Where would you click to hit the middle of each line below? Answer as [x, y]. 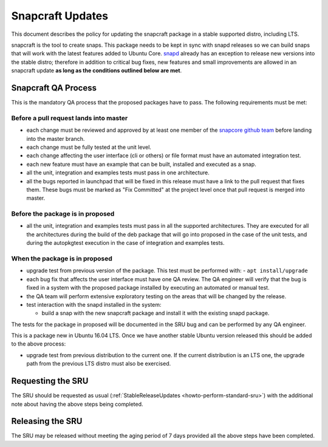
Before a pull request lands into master [70, 118]
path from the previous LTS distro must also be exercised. [99, 364]
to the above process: [39, 344]
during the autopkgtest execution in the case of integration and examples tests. [125, 243]
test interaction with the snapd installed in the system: [94, 304]
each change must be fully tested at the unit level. [89, 147]
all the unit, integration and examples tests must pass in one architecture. [118, 172]
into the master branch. [56, 138]
